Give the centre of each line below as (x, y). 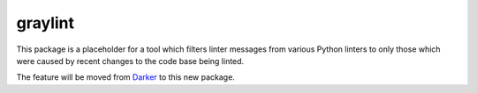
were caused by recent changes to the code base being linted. (130, 61)
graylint (45, 23)
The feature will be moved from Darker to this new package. (126, 77)
